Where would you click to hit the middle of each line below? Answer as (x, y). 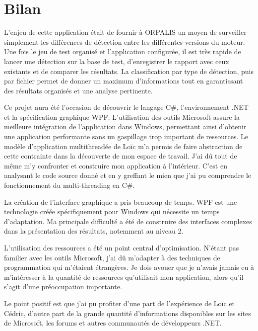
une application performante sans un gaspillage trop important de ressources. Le (126, 136)
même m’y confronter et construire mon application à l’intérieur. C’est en (116, 165)
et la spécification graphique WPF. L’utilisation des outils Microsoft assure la (122, 117)
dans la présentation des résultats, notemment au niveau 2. (94, 231)
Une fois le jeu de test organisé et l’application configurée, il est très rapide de (123, 51)
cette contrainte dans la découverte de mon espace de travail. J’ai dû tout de (121, 156)
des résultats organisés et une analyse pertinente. (78, 90)
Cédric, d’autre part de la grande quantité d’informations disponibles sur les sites (128, 313)
